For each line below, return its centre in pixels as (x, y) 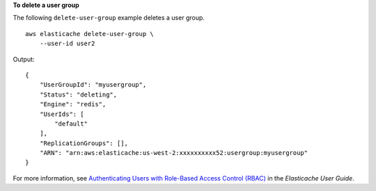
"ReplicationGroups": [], (84, 143)
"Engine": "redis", (73, 105)
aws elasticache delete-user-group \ (90, 34)
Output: (24, 59)
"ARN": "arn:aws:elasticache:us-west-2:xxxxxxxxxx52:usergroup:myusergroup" (174, 153)
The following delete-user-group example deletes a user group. (109, 18)
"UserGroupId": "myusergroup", (93, 85)
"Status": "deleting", (78, 94)
